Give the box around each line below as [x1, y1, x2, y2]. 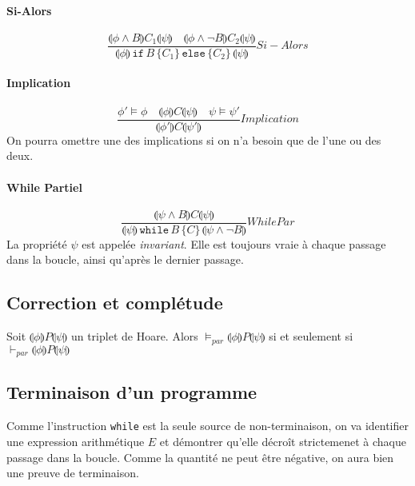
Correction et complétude [6, 290, 223, 315]
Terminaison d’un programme [6, 380, 257, 404]
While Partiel [6, 178, 82, 195]
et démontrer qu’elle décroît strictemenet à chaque [159, 432, 406, 449]
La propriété [6, 235, 67, 252]
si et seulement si [269, 328, 353, 345]
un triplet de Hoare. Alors [70, 328, 198, 345]
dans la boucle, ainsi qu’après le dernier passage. [6, 251, 244, 268]
